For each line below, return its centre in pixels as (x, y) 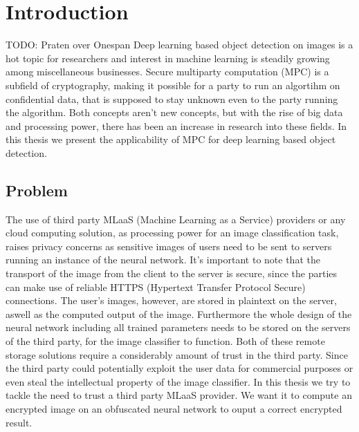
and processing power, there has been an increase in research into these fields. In (176, 125)
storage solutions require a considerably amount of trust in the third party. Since (177, 354)
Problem (37, 190)
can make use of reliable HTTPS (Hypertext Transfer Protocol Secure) (156, 287)
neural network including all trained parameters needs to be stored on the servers (178, 327)
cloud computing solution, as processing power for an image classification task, (172, 233)
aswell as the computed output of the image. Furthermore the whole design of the (179, 313)
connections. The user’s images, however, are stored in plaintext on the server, (171, 300)
